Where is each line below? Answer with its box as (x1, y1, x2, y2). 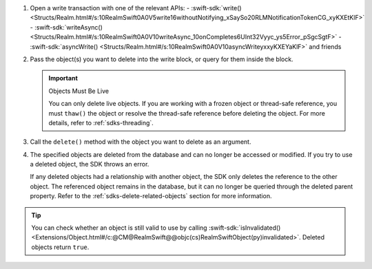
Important (48, 74, 79, 83)
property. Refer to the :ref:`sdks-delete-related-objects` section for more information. (30, 192, 272, 200)
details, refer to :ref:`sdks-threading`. (48, 118, 154, 127)
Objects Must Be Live (48, 87, 110, 95)
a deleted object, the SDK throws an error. (30, 160, 149, 169)
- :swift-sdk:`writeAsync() (30, 23, 103, 31)
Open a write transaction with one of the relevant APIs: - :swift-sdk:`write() (30, 4, 242, 12)
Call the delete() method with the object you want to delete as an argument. (30, 138, 251, 146)
